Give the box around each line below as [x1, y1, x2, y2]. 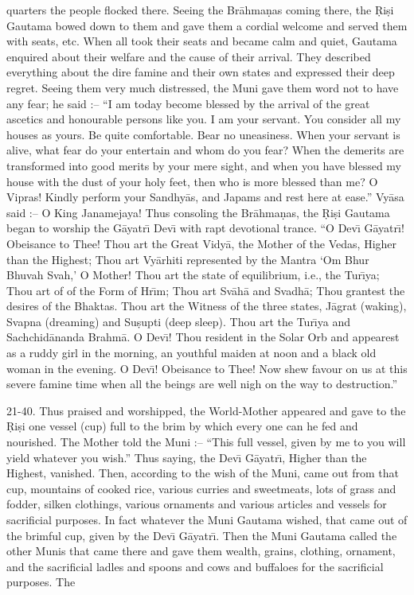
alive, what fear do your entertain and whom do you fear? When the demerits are [6, 142, 404, 158]
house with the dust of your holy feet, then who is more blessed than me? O [6, 173, 378, 189]
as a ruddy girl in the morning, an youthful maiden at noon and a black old [6, 344, 377, 361]
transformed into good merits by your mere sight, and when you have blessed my [6, 157, 402, 173]
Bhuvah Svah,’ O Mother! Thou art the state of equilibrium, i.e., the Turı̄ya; [6, 266, 380, 283]
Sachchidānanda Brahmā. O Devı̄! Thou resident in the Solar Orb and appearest [6, 329, 400, 345]
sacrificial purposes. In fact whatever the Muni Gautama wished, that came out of [6, 511, 408, 527]
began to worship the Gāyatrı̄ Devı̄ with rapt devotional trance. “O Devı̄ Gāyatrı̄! [6, 220, 404, 236]
